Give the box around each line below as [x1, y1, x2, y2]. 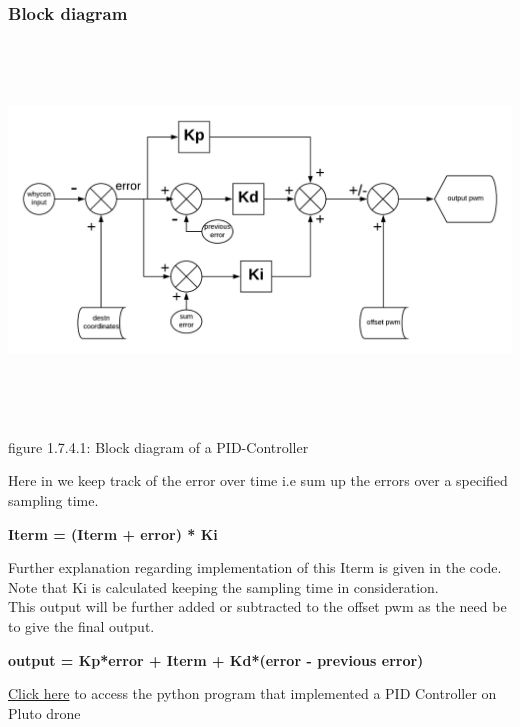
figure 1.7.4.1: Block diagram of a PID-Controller [8, 436, 309, 457]
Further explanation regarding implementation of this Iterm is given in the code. [8, 557, 502, 578]
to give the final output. [8, 615, 155, 636]
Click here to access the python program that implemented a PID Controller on [8, 683, 497, 704]
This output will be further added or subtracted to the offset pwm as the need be [8, 596, 507, 617]
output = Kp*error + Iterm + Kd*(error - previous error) [8, 649, 424, 670]
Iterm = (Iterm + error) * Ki [8, 523, 218, 544]
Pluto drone [8, 702, 81, 723]
